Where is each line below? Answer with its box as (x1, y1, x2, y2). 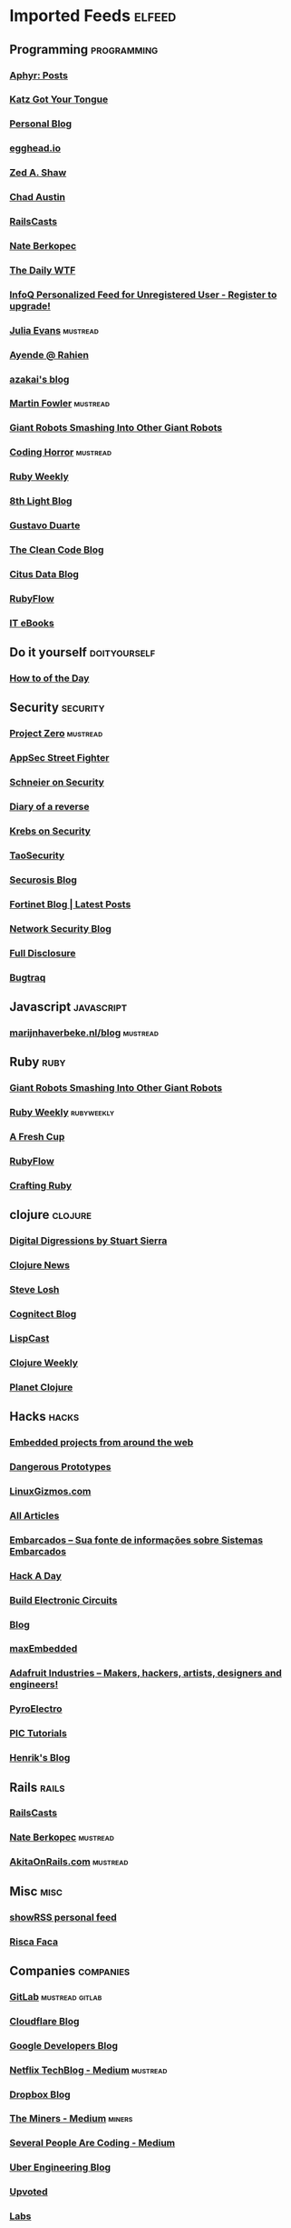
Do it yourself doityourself (9, 644, 156, 660)
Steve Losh (9, 1284, 60, 1296)
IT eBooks (9, 616, 54, 629)
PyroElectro (9, 1703, 63, 1715)
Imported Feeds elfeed (9, 5, 177, 26)
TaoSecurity (9, 849, 65, 862)
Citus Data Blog (9, 567, 80, 580)
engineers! (9, 1678, 59, 1691)
